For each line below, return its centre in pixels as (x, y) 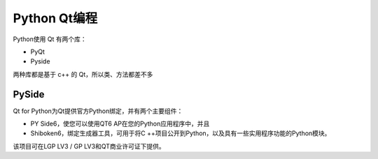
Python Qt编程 (55, 18)
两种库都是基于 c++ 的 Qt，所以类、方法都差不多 (83, 74)
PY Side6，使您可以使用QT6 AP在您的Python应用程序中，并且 (120, 124)
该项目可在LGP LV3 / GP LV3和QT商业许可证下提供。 (89, 146)
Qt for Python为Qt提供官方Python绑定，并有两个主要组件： (98, 111)
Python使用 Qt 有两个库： (50, 39)
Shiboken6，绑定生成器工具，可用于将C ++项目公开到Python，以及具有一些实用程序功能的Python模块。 (181, 133)
